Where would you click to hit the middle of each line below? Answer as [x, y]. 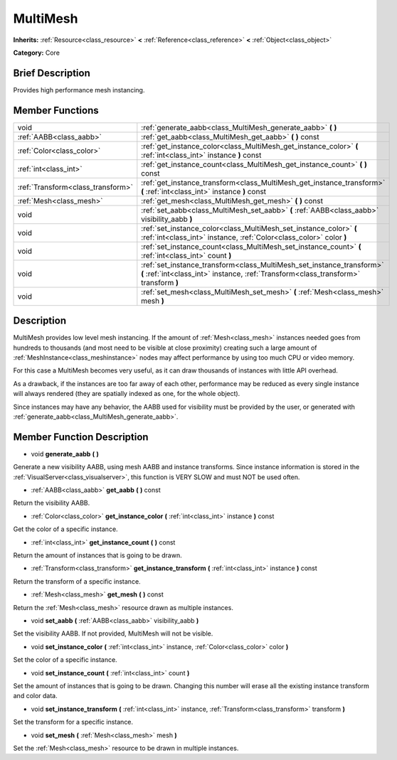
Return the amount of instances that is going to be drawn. [97, 555]
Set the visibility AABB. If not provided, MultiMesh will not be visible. [113, 633]
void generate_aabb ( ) [65, 454]
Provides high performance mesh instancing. [79, 90]
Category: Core [37, 53]
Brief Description [52, 73]
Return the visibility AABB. [52, 503]
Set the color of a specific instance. [65, 660]
